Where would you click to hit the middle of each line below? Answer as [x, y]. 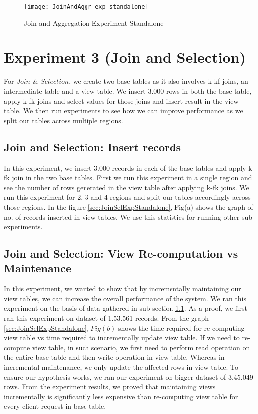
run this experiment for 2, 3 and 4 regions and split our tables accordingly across [127, 197]
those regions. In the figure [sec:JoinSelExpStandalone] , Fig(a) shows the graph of [129, 207]
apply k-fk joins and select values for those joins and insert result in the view [121, 100]
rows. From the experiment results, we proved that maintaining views [110, 386]
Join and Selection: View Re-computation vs [121, 253]
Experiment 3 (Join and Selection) [125, 57]
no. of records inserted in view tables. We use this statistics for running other [122, 216]
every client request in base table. [55, 406]
